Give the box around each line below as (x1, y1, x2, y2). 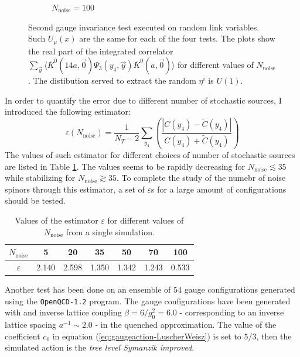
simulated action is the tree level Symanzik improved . (5, 341, 195, 353)
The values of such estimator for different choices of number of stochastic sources (5, 148, 295, 160)
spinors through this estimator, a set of (5, 183, 145, 195)
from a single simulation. (66, 225, 155, 238)
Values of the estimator (15, 214, 98, 226)
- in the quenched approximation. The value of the (95, 318, 277, 331)
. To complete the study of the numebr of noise (116, 171, 286, 184)
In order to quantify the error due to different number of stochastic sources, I (5, 94, 282, 106)
